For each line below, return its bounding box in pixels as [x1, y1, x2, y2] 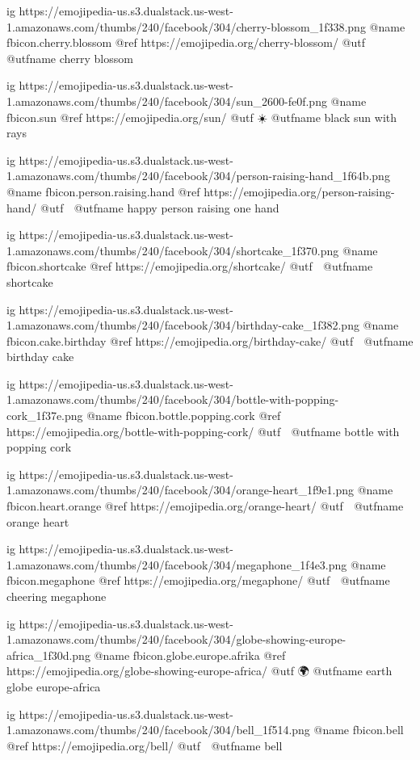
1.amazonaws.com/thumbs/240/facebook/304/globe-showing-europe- [6, 631, 346, 648]
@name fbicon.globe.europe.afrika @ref [94, 646, 286, 663]
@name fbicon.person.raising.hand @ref [6, 183, 200, 199]
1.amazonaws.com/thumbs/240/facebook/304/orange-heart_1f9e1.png [6, 481, 354, 498]
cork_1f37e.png [6, 407, 83, 424]
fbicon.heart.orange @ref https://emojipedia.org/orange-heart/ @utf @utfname [6, 498, 404, 514]
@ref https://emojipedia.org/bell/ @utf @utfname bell [6, 737, 283, 754]
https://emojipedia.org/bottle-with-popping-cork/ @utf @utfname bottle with [6, 422, 400, 439]
